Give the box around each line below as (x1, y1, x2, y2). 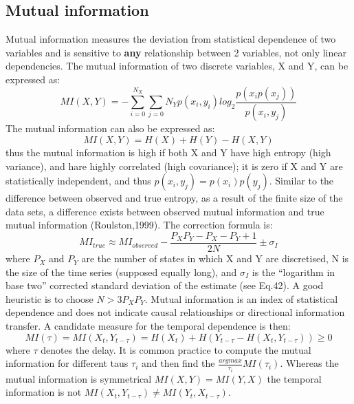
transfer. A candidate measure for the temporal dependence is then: (5, 319, 291, 333)
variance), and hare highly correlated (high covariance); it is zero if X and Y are (5, 158, 343, 173)
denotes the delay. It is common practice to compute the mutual (41, 342, 311, 357)
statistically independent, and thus (5, 173, 151, 188)
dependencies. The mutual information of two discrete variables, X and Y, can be (5, 59, 349, 73)
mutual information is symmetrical (5, 371, 152, 385)
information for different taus (5, 356, 129, 370)
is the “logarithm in (252, 264, 335, 279)
